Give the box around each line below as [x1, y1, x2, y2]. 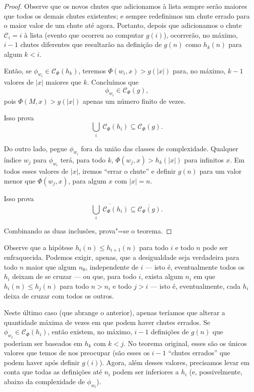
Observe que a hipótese [4, 242, 73, 252]
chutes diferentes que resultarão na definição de [20, 39, 162, 49]
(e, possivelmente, [189, 367, 242, 377]
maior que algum [26, 261, 77, 272]
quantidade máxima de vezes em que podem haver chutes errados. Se [4, 317, 211, 327]
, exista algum [141, 271, 183, 281]
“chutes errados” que [168, 347, 231, 358]
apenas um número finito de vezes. [83, 96, 186, 106]
